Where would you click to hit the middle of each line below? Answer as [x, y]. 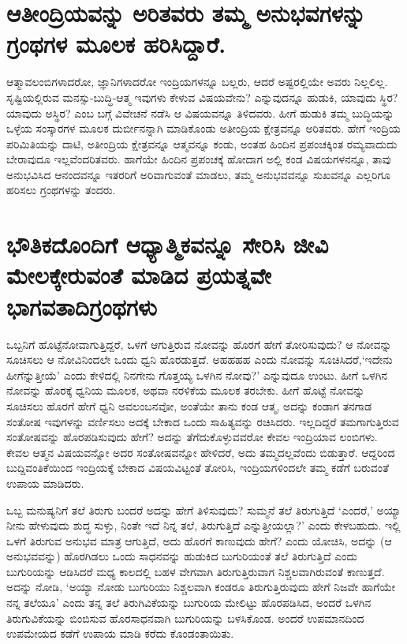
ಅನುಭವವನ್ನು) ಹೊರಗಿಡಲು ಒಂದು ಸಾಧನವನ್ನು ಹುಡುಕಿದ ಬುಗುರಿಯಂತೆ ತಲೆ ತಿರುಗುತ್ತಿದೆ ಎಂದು [182, 556]
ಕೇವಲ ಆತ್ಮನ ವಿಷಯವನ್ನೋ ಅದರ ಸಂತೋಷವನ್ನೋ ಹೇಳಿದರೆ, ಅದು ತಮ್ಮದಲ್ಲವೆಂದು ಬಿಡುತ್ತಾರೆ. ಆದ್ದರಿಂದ [201, 452]
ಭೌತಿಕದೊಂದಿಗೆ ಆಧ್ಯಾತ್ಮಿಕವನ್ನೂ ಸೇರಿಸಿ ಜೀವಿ [168, 244]
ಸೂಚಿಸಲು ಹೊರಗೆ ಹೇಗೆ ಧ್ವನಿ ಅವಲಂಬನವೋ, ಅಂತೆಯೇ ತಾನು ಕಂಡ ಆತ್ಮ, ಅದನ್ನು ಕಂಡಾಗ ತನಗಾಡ [189, 405]
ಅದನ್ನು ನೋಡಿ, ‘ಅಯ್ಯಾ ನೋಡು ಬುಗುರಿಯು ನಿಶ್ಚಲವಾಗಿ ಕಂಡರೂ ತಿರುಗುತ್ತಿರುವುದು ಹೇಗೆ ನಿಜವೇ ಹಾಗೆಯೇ [201, 587]
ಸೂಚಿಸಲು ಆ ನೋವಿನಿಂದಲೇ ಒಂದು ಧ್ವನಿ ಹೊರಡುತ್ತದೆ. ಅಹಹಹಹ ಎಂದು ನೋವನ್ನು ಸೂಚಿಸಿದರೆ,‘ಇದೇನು [200, 359]
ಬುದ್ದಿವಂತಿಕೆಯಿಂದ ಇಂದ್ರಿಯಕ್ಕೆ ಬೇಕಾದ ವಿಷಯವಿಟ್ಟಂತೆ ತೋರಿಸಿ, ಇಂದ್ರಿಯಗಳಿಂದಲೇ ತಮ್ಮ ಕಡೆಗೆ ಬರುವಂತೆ [198, 468]
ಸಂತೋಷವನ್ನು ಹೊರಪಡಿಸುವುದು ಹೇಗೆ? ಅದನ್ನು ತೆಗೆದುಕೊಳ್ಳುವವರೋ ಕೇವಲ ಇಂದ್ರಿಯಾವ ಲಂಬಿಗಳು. [192, 437]
